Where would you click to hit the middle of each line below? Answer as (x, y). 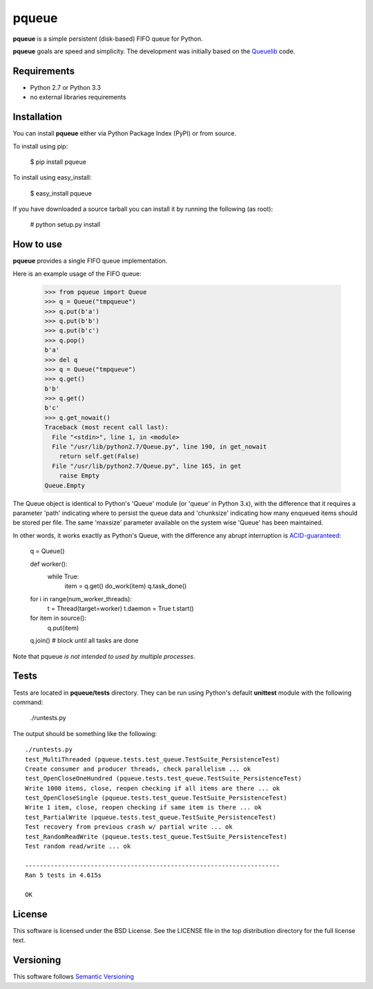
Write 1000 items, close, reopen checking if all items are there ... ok (153, 788)
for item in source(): (58, 618)
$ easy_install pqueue (61, 193)
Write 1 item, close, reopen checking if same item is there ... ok (143, 808)
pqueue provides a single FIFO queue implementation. (90, 261)
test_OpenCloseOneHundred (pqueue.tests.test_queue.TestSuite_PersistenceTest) (163, 779)
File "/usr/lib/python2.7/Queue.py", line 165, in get (147, 466)
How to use (37, 244)
